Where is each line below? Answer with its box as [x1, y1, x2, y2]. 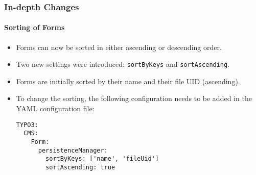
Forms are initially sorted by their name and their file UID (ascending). [16, 76, 240, 86]
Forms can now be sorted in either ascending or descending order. [16, 41, 222, 52]
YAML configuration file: [16, 103, 95, 114]
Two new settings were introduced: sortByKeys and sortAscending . [16, 59, 230, 69]
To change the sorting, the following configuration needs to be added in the [16, 93, 252, 104]
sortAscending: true [45, 163, 115, 171]
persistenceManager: [38, 146, 108, 154]
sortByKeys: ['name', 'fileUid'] [45, 155, 159, 163]
